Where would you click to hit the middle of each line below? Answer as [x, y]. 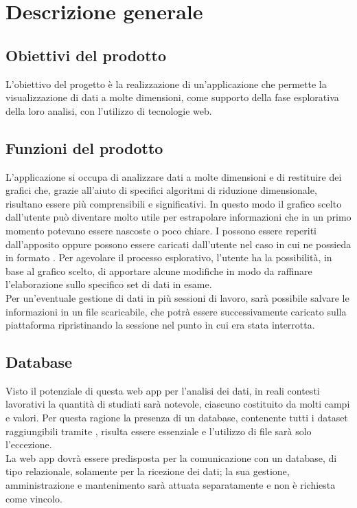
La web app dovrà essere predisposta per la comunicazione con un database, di [171, 457]
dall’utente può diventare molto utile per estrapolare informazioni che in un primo [178, 217]
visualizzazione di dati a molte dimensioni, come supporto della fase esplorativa [172, 97]
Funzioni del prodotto [84, 147]
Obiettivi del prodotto [86, 55]
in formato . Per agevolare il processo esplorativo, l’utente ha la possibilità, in [169, 257]
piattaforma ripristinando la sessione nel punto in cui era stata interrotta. [160, 325]
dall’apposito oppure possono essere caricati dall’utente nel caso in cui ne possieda [178, 244]
